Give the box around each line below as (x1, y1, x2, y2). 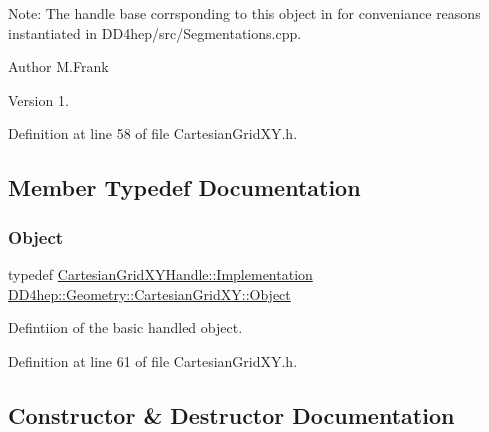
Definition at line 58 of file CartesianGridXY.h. (8, 123, 298, 144)
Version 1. (8, 89, 69, 110)
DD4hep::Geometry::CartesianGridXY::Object (8, 283, 291, 304)
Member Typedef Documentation (8, 172, 361, 203)
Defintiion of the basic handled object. (8, 317, 243, 338)
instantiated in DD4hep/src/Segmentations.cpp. (8, 22, 302, 43)
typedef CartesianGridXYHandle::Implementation (8, 263, 313, 284)
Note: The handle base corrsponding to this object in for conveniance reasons (8, 3, 481, 23)
